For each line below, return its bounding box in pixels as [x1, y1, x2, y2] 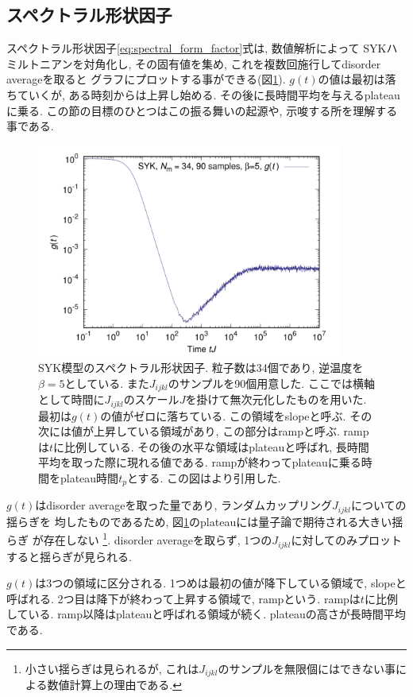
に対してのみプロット [291, 532, 402, 548]
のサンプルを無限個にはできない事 [218, 660, 396, 676]
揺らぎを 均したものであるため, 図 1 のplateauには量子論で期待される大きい [6, 513, 392, 529]
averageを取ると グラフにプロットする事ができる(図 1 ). [6, 71, 286, 87]
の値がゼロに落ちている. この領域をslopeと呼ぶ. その [100, 407, 372, 424]
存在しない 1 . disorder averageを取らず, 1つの [43, 529, 272, 548]
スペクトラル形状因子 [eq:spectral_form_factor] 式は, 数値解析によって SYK [6, 40, 387, 56]
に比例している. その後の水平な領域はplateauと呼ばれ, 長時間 [53, 438, 369, 455]
